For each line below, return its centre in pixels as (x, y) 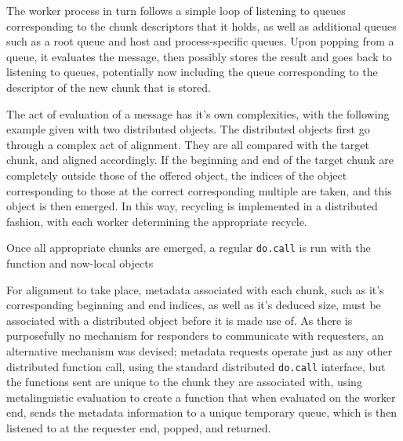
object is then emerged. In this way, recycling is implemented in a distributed (192, 206)
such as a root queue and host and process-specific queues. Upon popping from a (200, 41)
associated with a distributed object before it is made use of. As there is (180, 320)
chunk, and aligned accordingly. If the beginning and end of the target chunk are (200, 160)
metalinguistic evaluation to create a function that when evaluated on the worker (201, 397)
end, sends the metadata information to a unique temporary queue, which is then (202, 412)
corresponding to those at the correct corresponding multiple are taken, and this (199, 190)
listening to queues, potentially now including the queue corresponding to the (192, 72)
